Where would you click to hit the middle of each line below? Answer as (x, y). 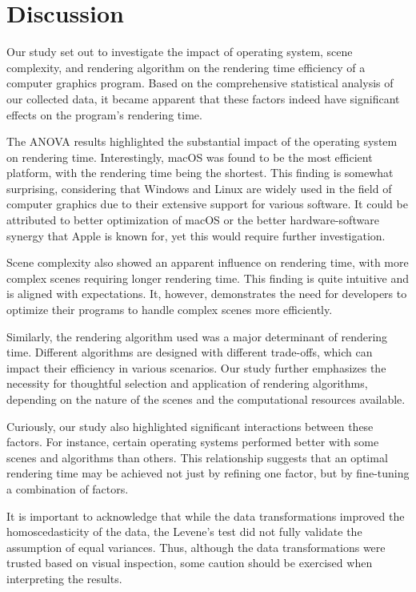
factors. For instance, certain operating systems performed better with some (193, 442)
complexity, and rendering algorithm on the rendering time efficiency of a (186, 67)
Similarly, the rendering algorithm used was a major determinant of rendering (197, 336)
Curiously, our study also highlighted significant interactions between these (190, 426)
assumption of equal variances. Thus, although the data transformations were (196, 547)
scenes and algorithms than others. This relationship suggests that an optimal (197, 457)
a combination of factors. (68, 488)
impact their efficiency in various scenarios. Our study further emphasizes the (196, 367)
